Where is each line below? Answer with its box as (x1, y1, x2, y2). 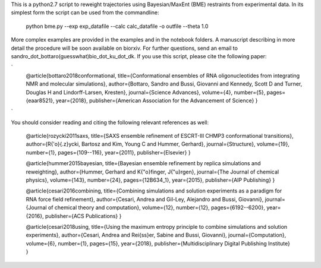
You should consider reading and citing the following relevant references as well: (11, 119, 209, 126)
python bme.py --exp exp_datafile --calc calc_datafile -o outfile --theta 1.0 (26, 23, 209, 30)
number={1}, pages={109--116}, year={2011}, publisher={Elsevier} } (26, 149, 191, 156)
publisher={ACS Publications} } (45, 212, 122, 219)
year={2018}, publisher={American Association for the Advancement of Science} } (55, 97, 258, 104)
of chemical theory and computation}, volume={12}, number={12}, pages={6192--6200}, (48, 204, 266, 211)
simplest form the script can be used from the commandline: (11, 9, 160, 16)
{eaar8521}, (26, 97, 55, 104)
